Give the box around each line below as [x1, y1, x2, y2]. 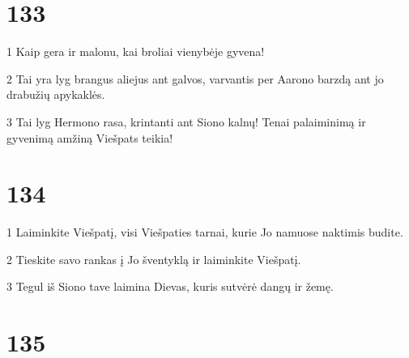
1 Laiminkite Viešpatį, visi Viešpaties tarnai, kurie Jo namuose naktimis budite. [6, 224, 403, 241]
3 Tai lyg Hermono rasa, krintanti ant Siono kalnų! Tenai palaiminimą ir [6, 113, 366, 130]
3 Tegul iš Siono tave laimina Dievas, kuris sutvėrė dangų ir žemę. [6, 278, 334, 295]
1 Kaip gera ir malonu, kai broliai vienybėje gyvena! [6, 43, 265, 60]
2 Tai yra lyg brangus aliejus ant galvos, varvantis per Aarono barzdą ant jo [6, 70, 384, 87]
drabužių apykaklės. [6, 86, 105, 103]
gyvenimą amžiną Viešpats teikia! [6, 129, 173, 146]
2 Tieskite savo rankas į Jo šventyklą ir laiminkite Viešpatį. [6, 250, 301, 267]
